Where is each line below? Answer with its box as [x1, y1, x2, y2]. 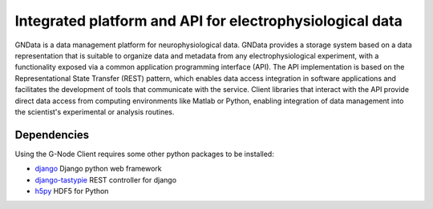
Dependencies [14, 128, 90, 142]
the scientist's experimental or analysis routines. [14, 107, 175, 116]
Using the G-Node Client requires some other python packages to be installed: [14, 149, 274, 159]
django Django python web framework [34, 164, 162, 174]
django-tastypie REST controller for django [34, 175, 176, 184]
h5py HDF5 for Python [34, 186, 109, 195]
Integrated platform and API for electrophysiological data [14, 12, 403, 30]
